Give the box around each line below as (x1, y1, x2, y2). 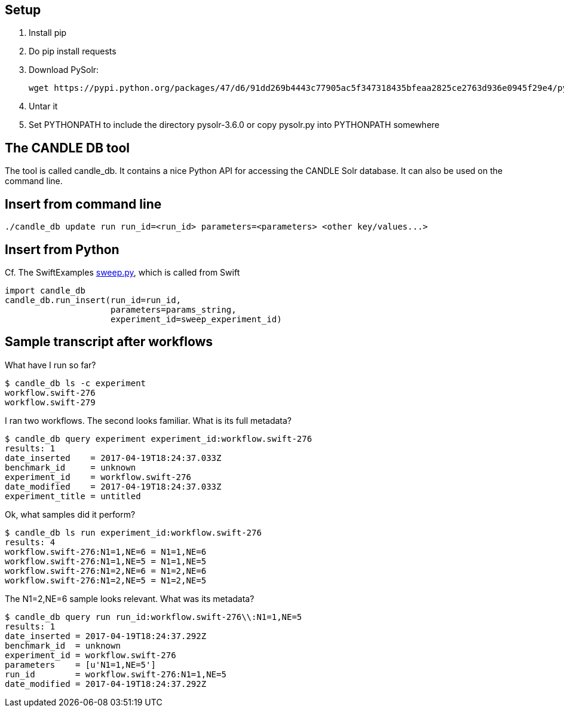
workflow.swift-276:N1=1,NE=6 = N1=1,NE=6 (5, 546, 207, 557)
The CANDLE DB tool (5, 140, 130, 155)
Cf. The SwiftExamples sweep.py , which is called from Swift (5, 267, 240, 277)
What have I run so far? (5, 359, 96, 370)
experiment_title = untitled (5, 491, 141, 501)
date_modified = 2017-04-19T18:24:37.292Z (5, 679, 207, 689)
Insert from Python (5, 242, 119, 257)
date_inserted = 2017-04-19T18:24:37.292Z (5, 631, 207, 641)
